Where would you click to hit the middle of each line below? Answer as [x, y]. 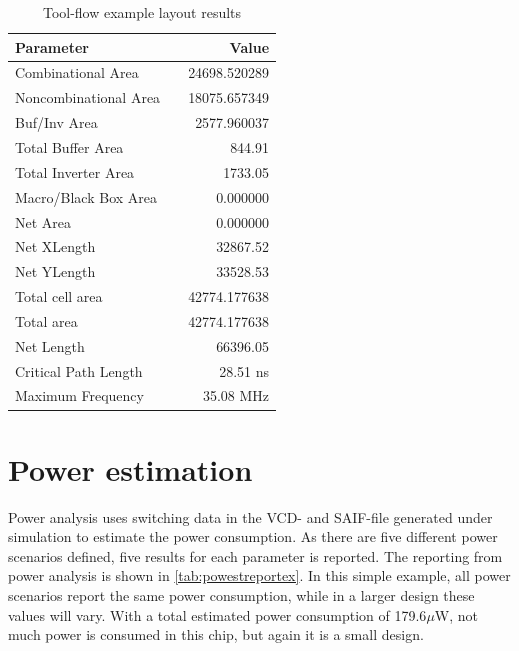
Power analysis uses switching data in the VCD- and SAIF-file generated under [250, 516]
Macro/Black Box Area [86, 196]
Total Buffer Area [69, 146]
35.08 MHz [236, 395]
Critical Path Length [79, 370]
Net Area [43, 221]
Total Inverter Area [75, 171]
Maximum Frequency [79, 395]
